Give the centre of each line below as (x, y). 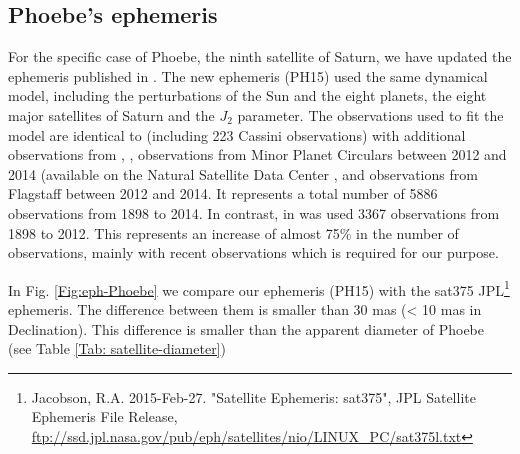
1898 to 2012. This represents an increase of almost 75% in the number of (233, 232)
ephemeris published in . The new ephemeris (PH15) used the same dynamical (248, 75)
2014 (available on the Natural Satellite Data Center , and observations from (243, 173)
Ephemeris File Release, (104, 416)
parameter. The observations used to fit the (370, 114)
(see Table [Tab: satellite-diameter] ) (117, 348)
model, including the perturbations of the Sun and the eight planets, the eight (247, 95)
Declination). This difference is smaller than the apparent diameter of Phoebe (246, 328)
